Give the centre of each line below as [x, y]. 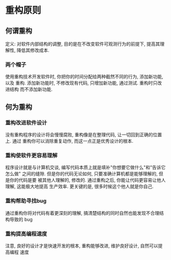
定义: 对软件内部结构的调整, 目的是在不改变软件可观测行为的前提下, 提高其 [83, 44]
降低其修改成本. [33, 50]
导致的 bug [21, 219]
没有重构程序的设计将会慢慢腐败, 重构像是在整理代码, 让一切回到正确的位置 [83, 135]
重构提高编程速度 [26, 234]
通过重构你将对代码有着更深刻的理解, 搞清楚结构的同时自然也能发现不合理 [82, 213]
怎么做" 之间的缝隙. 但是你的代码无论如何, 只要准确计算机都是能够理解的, [81, 174]
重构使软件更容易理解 [31, 155]
